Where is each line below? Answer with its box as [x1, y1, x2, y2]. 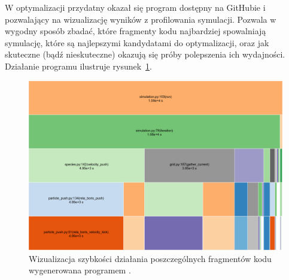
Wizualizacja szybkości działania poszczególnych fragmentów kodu [29, 252, 272, 264]
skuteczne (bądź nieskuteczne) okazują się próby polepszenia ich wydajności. [5, 48, 285, 61]
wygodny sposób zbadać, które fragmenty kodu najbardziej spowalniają [5, 25, 266, 37]
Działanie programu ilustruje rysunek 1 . [5, 59, 152, 72]
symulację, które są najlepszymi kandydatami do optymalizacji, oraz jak [5, 36, 269, 49]
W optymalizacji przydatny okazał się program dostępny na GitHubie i [5, 1, 266, 13]
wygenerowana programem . [29, 264, 131, 276]
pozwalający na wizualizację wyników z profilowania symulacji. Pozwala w [5, 13, 276, 25]
